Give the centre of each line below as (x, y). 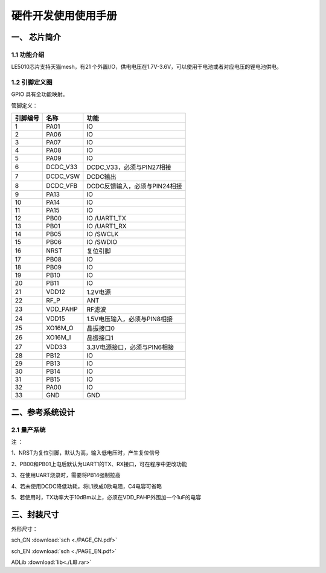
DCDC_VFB (62, 186)
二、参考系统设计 (43, 412)
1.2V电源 (99, 292)
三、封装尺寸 (35, 514)
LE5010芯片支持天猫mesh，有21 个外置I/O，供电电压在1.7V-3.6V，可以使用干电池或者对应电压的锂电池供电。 (146, 67)
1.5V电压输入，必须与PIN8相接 (130, 319)
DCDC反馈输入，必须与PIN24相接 (134, 186)
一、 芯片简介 (36, 37)
